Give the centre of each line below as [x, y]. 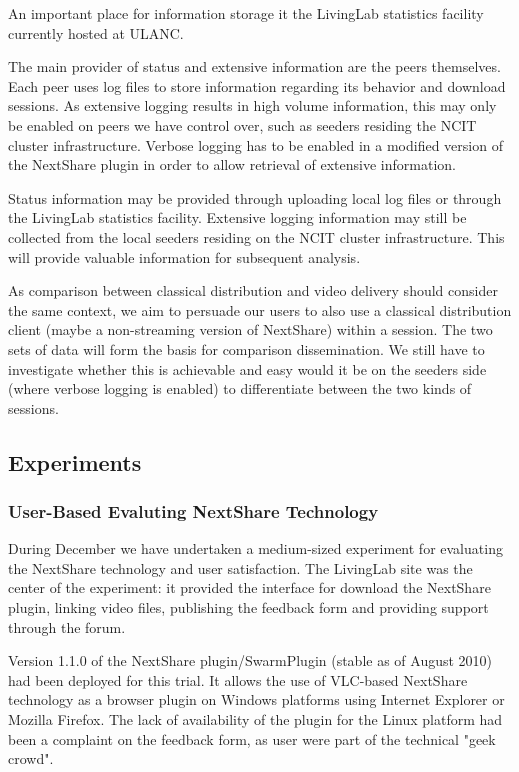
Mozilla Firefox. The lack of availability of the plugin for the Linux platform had [255, 719]
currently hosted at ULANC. [96, 32]
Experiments [75, 461]
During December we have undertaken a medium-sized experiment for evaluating [255, 548]
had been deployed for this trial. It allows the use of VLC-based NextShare [238, 679]
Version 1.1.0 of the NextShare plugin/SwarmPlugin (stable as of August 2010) [250, 660]
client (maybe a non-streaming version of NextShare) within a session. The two [250, 329]
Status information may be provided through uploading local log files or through [255, 197]
